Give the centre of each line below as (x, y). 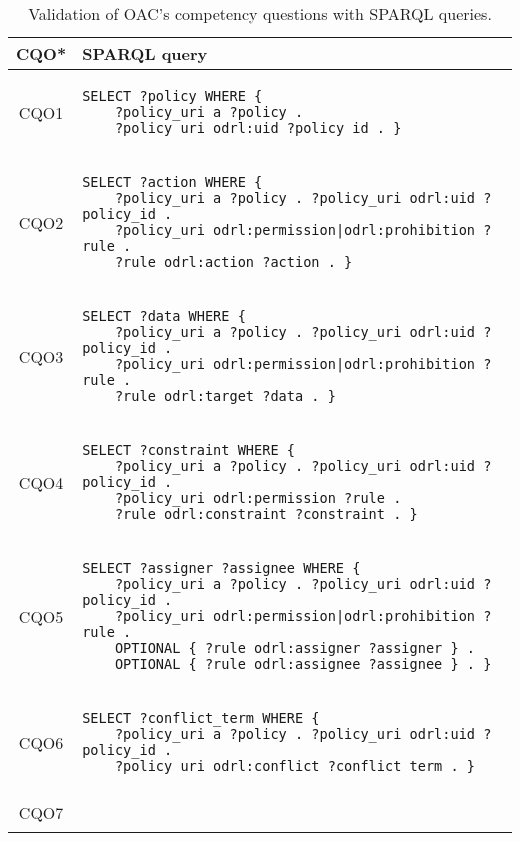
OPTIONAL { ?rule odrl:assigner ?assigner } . (295, 648)
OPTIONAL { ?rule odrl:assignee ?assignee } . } (303, 664)
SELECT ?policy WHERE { (172, 96)
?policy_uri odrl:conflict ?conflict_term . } (295, 766)
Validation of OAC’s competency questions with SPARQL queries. (260, 13)
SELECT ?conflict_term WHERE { (201, 718)
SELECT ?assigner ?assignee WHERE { (221, 568)
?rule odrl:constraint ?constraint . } (266, 514)
